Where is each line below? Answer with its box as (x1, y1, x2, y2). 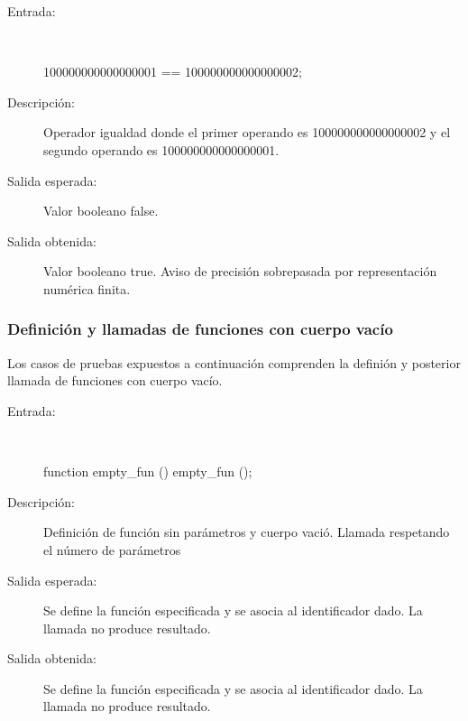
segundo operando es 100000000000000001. (43, 140, 280, 159)
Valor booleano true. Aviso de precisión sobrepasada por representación (43, 262, 437, 281)
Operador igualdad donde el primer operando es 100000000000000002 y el (43, 123, 451, 142)
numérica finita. (43, 279, 131, 298)
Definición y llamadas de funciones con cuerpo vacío (7, 318, 393, 340)
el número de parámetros (43, 540, 181, 559)
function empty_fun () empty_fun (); (43, 462, 252, 481)
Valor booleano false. (43, 201, 159, 220)
